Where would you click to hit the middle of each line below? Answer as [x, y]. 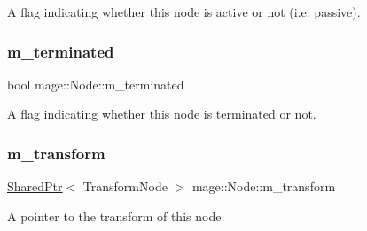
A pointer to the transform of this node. [116, 216]
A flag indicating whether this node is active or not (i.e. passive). [184, 12]
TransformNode [125, 186]
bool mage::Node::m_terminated [96, 84]
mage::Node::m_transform [264, 186]
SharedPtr [35, 186]
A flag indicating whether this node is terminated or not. [162, 114]
